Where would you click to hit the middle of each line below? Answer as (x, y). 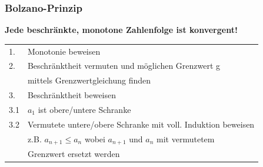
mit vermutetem (186, 138)
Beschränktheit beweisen (71, 95)
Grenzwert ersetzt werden (74, 154)
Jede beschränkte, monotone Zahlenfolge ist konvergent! (121, 30)
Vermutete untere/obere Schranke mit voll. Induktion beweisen (141, 124)
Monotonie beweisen (64, 51)
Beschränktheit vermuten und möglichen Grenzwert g (124, 66)
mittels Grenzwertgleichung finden (89, 80)
